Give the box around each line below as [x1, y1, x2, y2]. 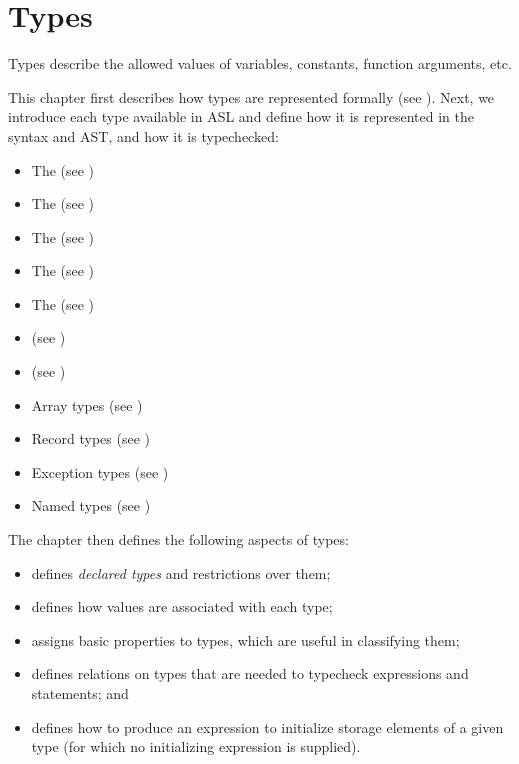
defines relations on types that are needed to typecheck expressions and [31, 663, 469, 684]
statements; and [31, 683, 129, 703]
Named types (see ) [31, 495, 151, 516]
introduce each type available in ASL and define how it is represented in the [8, 106, 474, 127]
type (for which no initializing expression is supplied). [31, 736, 361, 757]
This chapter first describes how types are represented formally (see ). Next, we [8, 86, 495, 107]
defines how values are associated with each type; [31, 596, 333, 617]
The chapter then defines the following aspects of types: [8, 529, 349, 550]
